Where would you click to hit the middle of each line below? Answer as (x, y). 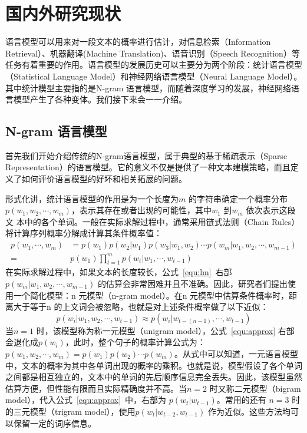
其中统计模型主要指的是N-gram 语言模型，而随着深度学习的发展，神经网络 (148, 87)
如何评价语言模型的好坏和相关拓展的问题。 (104, 179)
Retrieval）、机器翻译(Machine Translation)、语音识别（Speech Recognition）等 (153, 53)
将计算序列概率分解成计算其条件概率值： (84, 233)
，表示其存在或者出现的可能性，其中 (141, 210)
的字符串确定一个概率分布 (238, 198)
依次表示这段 (271, 210)
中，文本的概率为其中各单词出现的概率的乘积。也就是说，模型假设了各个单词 (154, 365)
